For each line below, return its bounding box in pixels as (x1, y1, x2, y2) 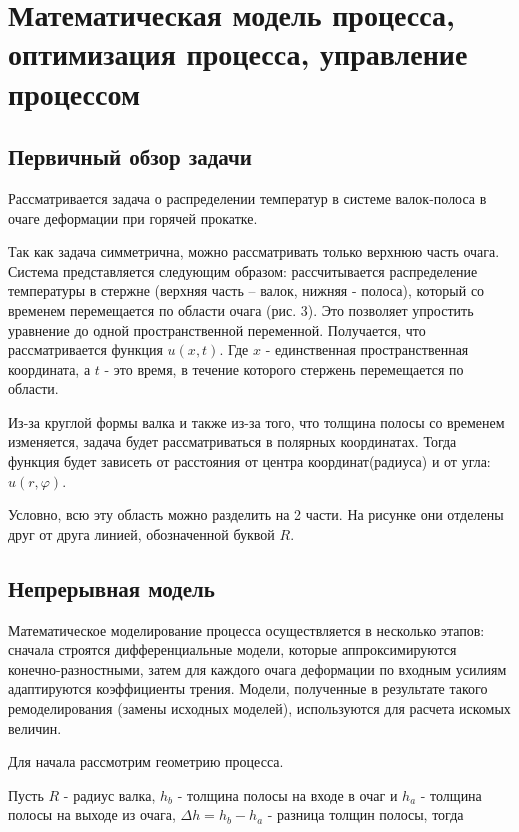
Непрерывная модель (8, 572, 215, 603)
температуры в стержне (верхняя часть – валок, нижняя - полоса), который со (8, 280, 485, 301)
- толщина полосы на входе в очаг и (177, 784, 398, 805)
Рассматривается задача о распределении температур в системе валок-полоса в (8, 187, 487, 208)
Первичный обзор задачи (8, 141, 252, 172)
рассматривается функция (8, 339, 163, 360)
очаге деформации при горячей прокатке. (8, 207, 258, 228)
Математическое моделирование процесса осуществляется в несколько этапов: (8, 619, 485, 640)
